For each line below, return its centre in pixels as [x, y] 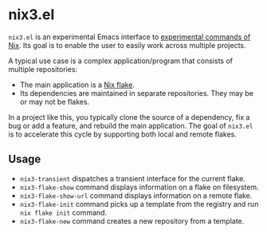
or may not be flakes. [55, 101]
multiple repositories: [43, 69]
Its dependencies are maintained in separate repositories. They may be [136, 93]
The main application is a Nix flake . [77, 85]
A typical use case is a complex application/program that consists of [121, 61]
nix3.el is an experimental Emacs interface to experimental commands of [130, 37]
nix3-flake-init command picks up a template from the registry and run [139, 204]
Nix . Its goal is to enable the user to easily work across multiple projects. [127, 45]
